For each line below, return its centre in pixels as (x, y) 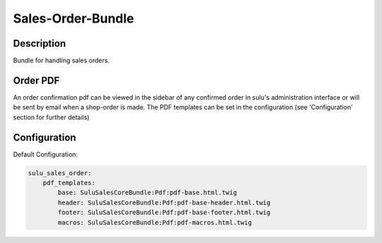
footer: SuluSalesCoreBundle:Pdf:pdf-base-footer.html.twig (164, 213)
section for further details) (51, 117)
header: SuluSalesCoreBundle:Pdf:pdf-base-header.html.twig (164, 202)
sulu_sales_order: (60, 173)
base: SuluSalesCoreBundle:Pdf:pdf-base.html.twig (147, 193)
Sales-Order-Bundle (74, 18)
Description (40, 43)
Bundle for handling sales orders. (61, 61)
